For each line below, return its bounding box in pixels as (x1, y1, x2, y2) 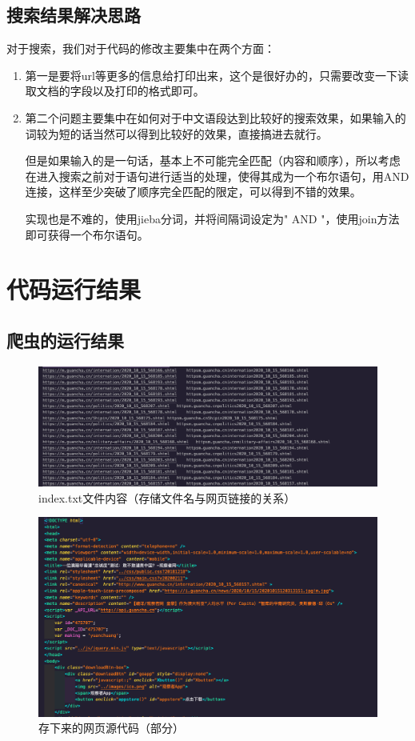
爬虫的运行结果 (6, 327, 124, 352)
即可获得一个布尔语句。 (25, 226, 149, 242)
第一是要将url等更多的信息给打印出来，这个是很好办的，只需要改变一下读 (25, 66, 409, 83)
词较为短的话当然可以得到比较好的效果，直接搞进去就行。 (25, 125, 328, 142)
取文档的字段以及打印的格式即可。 (25, 82, 205, 99)
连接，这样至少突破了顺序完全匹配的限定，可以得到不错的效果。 (25, 183, 361, 200)
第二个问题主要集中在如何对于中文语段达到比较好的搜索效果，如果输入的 (25, 109, 406, 126)
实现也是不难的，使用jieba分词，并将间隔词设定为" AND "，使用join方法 (25, 210, 400, 226)
